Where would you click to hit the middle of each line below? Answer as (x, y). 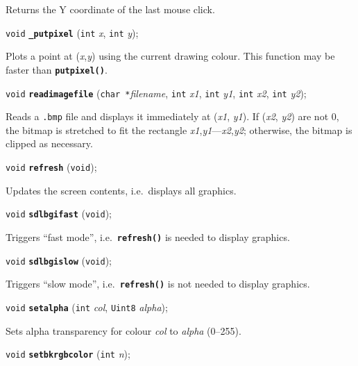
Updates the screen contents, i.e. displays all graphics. (121, 190)
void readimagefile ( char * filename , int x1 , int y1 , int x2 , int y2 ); (156, 93)
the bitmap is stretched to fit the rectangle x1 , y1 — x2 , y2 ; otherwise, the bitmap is (179, 130)
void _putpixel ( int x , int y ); (72, 32)
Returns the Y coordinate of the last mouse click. (110, 9)
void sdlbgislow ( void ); (59, 260)
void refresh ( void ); (51, 167)
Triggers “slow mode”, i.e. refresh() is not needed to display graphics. (158, 284)
